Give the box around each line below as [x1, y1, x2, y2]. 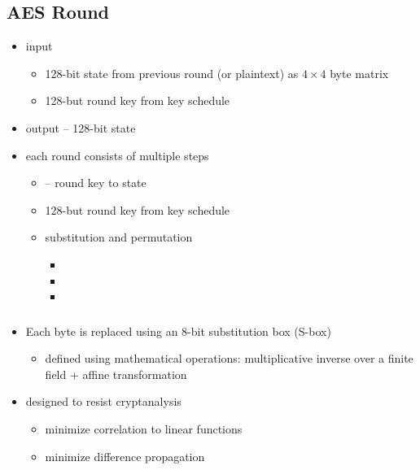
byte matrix [330, 64, 389, 81]
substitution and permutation [45, 228, 193, 246]
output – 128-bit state [25, 119, 136, 136]
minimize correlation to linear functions [45, 420, 243, 437]
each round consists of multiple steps [25, 146, 209, 163]
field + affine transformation [45, 365, 187, 382]
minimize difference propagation [45, 447, 205, 464]
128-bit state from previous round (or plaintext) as [45, 64, 299, 81]
